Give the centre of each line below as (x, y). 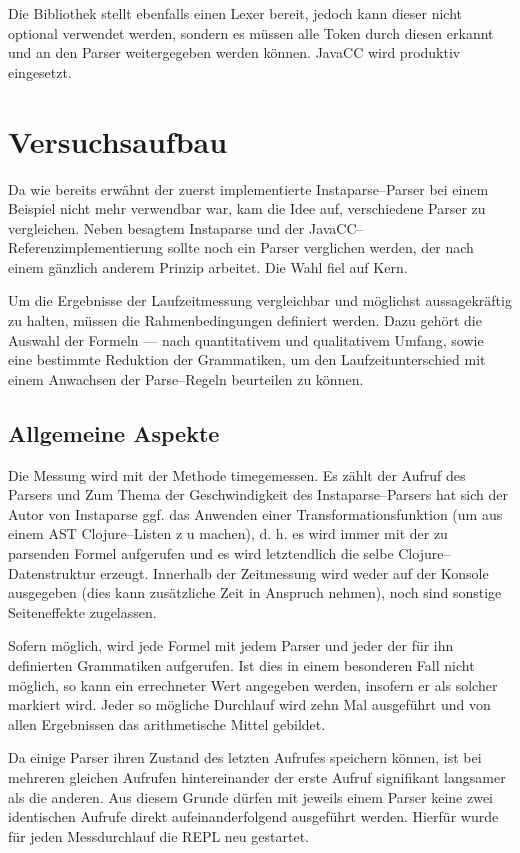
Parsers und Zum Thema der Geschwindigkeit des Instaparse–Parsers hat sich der (258, 494)
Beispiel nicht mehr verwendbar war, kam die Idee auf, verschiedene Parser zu (247, 208)
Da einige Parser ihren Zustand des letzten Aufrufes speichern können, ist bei (245, 757)
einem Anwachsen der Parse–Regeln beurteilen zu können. (186, 378)
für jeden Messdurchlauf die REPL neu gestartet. (158, 835)
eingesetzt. (40, 71)
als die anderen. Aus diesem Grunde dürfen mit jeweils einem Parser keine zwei (250, 796)
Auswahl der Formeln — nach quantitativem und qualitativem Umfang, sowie (246, 339)
